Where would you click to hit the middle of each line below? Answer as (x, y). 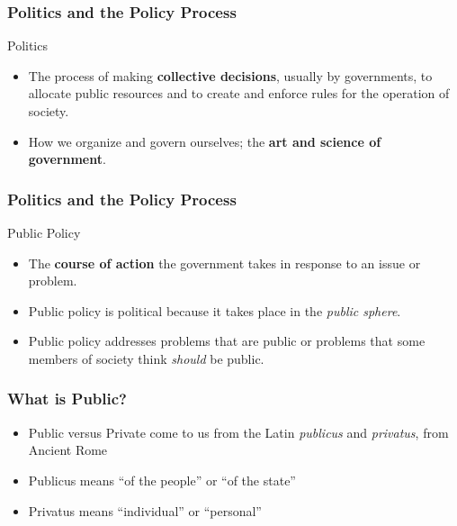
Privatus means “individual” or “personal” (145, 510)
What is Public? (67, 399)
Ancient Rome (68, 450)
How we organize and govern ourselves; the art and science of (205, 141)
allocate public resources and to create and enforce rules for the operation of (239, 93)
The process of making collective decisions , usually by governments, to (230, 75)
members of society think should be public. (146, 358)
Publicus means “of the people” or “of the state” (162, 480)
